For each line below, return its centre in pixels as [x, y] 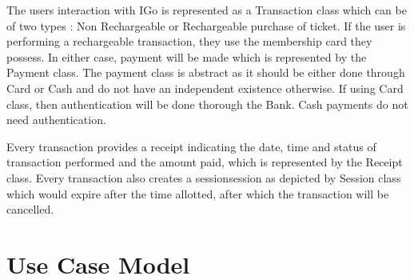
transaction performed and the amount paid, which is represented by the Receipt [205, 162]
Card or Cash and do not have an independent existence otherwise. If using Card [205, 88]
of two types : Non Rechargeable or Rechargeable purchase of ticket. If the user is [206, 25]
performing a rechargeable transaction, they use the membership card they [189, 41]
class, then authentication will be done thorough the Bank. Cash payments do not [207, 104]
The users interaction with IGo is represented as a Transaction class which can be [207, 10]
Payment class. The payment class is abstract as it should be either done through [206, 72]
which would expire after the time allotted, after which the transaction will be [198, 193]
